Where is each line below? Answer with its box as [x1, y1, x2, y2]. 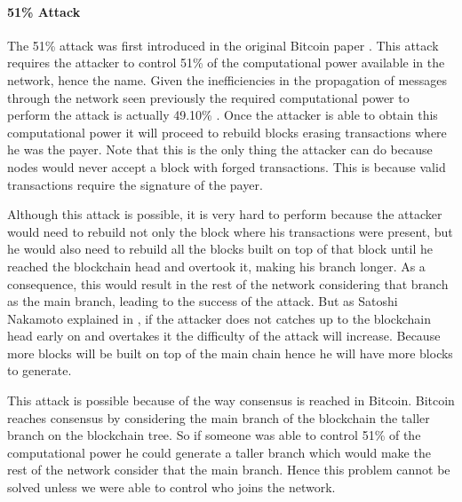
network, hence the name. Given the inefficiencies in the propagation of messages [7, 70, 448, 89]
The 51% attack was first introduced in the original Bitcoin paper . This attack [7, 35, 439, 54]
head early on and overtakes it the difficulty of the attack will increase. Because [7, 326, 441, 345]
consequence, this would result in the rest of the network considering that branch [7, 274, 449, 293]
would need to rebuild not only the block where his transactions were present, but [7, 222, 453, 240]
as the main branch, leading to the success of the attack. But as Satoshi [7, 292, 398, 310]
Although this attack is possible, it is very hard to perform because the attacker [7, 205, 442, 224]
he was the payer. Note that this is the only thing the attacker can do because [7, 140, 433, 159]
